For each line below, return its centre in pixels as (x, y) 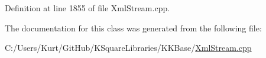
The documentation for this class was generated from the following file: (133, 28)
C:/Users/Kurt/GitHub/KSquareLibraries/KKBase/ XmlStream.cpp (128, 48)
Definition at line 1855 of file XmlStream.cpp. (87, 8)
